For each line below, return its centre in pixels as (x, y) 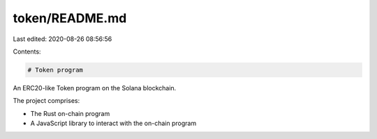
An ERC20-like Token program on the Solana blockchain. (95, 88)
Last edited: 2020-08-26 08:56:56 (62, 39)
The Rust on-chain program (70, 113)
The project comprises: (46, 101)
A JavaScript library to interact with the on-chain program (113, 123)
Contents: (27, 51)
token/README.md (70, 18)
